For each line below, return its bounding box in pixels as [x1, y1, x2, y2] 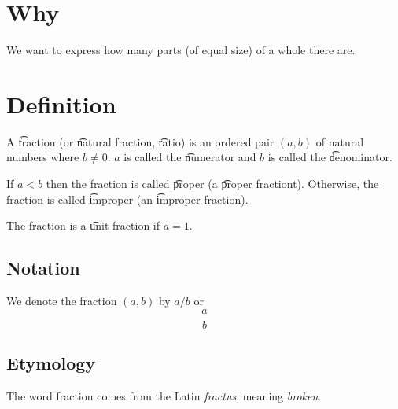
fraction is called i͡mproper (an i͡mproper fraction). [6, 190, 249, 207]
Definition [6, 87, 116, 120]
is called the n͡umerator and [123, 149, 256, 165]
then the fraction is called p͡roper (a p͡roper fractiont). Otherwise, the [46, 175, 379, 192]
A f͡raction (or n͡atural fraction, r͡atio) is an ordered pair [6, 133, 275, 149]
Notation [6, 256, 80, 280]
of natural [315, 133, 364, 149]
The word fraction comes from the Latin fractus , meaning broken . [6, 387, 322, 403]
